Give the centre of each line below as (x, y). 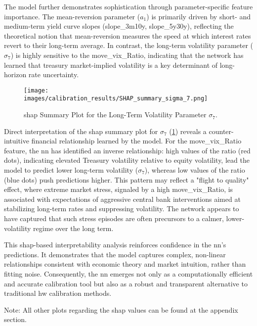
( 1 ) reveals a (188, 131)
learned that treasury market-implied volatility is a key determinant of (111, 65)
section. (15, 319)
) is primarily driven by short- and (199, 16)
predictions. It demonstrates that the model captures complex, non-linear (115, 254)
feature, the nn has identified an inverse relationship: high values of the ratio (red (127, 150)
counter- (221, 131)
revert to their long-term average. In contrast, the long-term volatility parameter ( (129, 45)
